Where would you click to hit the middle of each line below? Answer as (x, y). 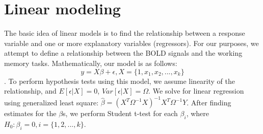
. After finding (209, 102)
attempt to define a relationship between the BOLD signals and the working (123, 53)
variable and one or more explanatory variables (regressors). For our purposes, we (131, 43)
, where (198, 113)
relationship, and (30, 91)
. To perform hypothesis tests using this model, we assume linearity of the (120, 81)
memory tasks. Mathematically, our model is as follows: (91, 63)
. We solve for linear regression (196, 91)
